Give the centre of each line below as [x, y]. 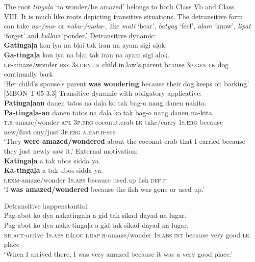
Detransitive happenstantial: [47, 205]
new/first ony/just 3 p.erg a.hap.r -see [60, 131]
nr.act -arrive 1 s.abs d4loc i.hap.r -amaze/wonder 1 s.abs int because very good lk [127, 234]
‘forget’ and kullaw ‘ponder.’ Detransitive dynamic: [80, 35]
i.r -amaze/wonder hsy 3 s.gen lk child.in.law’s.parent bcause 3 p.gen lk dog [116, 64]
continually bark [28, 74]
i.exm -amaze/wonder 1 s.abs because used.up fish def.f [85, 179]
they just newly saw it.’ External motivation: [71, 150]
